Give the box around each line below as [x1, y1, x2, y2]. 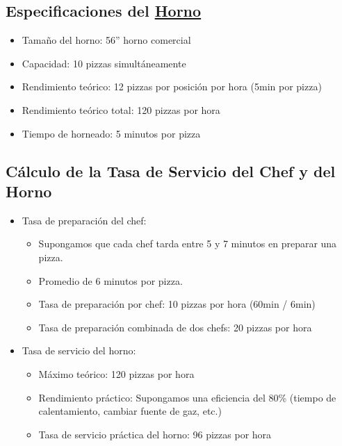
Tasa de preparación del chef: [22, 213, 147, 227]
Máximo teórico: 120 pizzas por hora [38, 366, 195, 381]
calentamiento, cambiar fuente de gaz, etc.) [38, 404, 222, 418]
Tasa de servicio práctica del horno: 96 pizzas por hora [38, 427, 272, 441]
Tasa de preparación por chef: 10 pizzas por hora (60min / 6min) [38, 297, 316, 311]
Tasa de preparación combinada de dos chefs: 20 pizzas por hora [38, 320, 312, 334]
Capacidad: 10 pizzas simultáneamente [22, 56, 186, 70]
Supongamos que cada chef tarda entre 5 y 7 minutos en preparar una [38, 236, 337, 251]
